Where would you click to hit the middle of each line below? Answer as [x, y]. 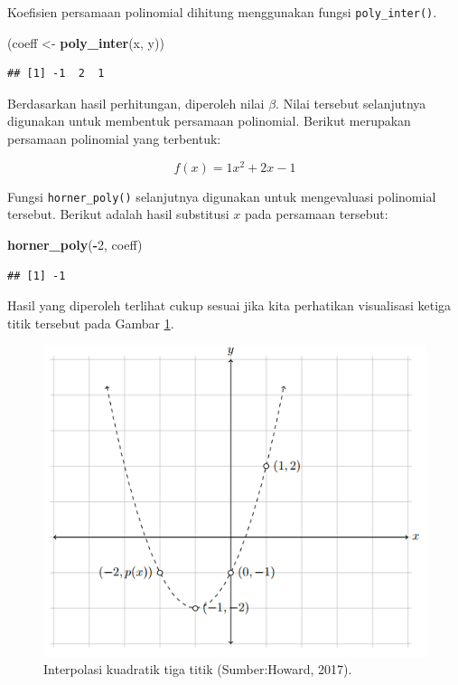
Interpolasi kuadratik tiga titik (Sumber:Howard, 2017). [198, 669]
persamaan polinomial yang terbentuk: [114, 139]
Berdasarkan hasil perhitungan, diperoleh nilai [136, 103]
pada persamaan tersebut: [317, 214]
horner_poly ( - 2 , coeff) [75, 244]
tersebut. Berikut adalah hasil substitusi [118, 214]
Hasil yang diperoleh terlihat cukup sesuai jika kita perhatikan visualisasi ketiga [229, 305]
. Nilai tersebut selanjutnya [351, 103]
